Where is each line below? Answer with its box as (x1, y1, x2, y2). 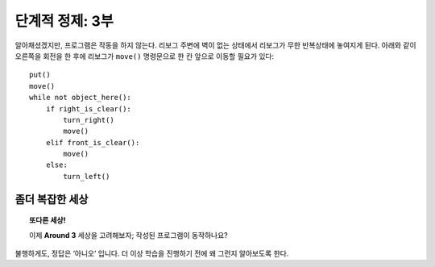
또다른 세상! (29, 215, 66, 225)
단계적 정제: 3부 (14, 12, 114, 30)
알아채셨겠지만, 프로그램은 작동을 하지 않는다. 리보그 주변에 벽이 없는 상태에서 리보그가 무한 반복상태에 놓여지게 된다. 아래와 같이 (14, 40, 416, 50)
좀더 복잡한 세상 (14, 192, 89, 206)
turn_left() (63, 172, 110, 181)
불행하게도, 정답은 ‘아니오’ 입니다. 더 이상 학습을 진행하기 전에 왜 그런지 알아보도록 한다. (14, 248, 289, 258)
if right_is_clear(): (45, 104, 132, 113)
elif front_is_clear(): (45, 138, 140, 147)
